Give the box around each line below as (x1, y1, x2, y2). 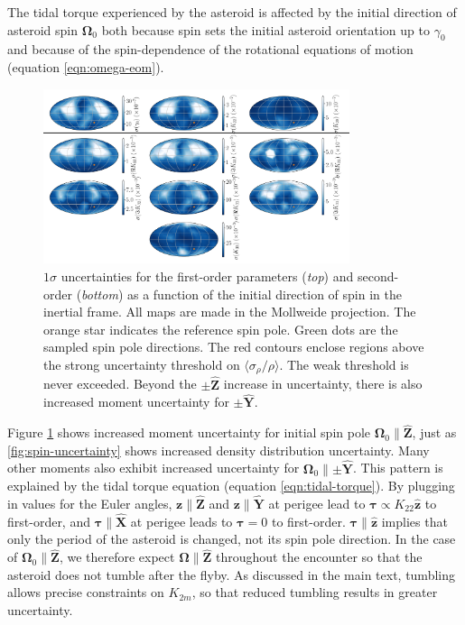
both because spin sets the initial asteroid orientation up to (101, 20, 430, 39)
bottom (81, 284, 118, 303)
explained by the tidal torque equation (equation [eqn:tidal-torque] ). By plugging (7, 476, 455, 495)
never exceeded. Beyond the (43, 374, 197, 393)
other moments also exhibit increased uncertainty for (7, 458, 300, 477)
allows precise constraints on (7, 583, 164, 602)
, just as (412, 423, 457, 442)
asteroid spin (7, 20, 78, 39)
